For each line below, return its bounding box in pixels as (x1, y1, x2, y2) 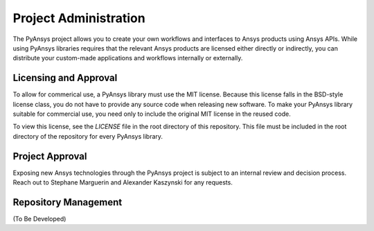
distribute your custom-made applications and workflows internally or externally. (12, 54, 243, 62)
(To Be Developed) (12, 215, 66, 223)
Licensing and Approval (12, 72, 118, 84)
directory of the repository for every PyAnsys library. (12, 132, 163, 140)
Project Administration (12, 10, 145, 26)
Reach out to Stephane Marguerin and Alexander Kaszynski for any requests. (12, 178, 233, 187)
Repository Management (12, 196, 123, 208)
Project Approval (12, 150, 87, 162)
